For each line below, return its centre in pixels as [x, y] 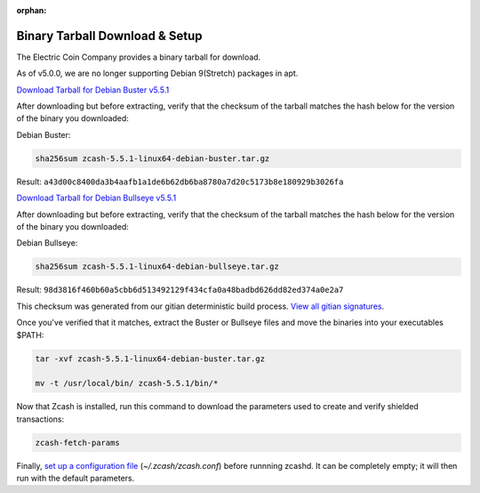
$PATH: [30, 335]
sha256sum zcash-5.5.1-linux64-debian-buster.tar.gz [152, 158]
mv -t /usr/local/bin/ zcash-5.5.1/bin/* [127, 384]
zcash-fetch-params [77, 442]
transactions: [40, 419]
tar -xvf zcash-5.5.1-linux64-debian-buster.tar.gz [150, 359]
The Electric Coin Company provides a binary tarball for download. [139, 57]
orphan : [32, 10]
